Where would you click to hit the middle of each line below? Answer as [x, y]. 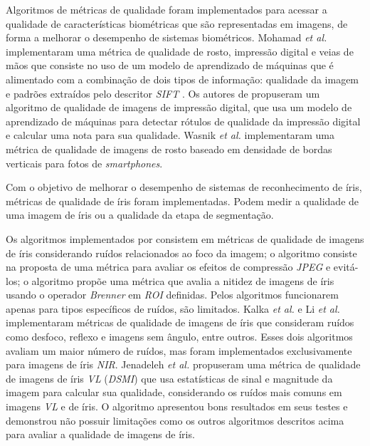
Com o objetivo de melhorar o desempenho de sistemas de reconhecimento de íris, [184, 187]
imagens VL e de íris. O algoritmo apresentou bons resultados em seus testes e [177, 406]
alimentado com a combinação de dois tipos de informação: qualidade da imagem [183, 79]
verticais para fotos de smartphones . [84, 163]
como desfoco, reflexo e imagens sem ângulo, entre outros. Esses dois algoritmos [179, 337]
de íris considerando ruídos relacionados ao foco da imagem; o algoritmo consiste [181, 253]
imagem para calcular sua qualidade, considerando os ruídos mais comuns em [174, 392]
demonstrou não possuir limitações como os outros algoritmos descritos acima [175, 420]
